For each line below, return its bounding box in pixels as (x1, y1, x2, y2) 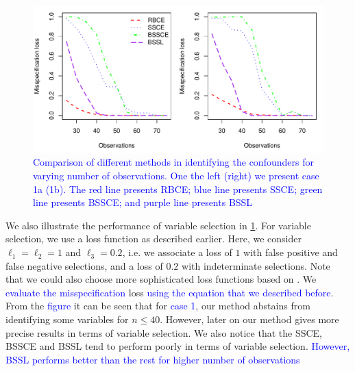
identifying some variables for (5, 312, 129, 327)
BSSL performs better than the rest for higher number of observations (5, 352, 300, 366)
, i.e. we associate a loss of (122, 245, 232, 259)
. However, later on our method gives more (160, 312, 339, 327)
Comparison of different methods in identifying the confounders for (33, 155, 314, 169)
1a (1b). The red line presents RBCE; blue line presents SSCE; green (33, 181, 323, 196)
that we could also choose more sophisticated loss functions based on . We (5, 272, 317, 286)
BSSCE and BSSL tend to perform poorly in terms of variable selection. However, (5, 339, 350, 353)
